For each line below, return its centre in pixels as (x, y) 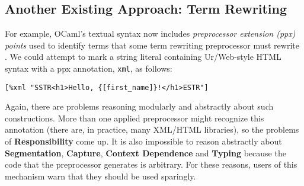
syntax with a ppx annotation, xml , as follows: (89, 68)
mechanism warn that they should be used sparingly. (100, 176)
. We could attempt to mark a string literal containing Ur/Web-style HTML (143, 57)
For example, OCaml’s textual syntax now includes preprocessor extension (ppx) (150, 33)
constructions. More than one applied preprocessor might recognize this (135, 118)
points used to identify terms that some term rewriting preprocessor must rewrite (152, 45)
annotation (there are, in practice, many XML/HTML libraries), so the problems (152, 129)
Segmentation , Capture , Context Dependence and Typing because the (145, 153)
